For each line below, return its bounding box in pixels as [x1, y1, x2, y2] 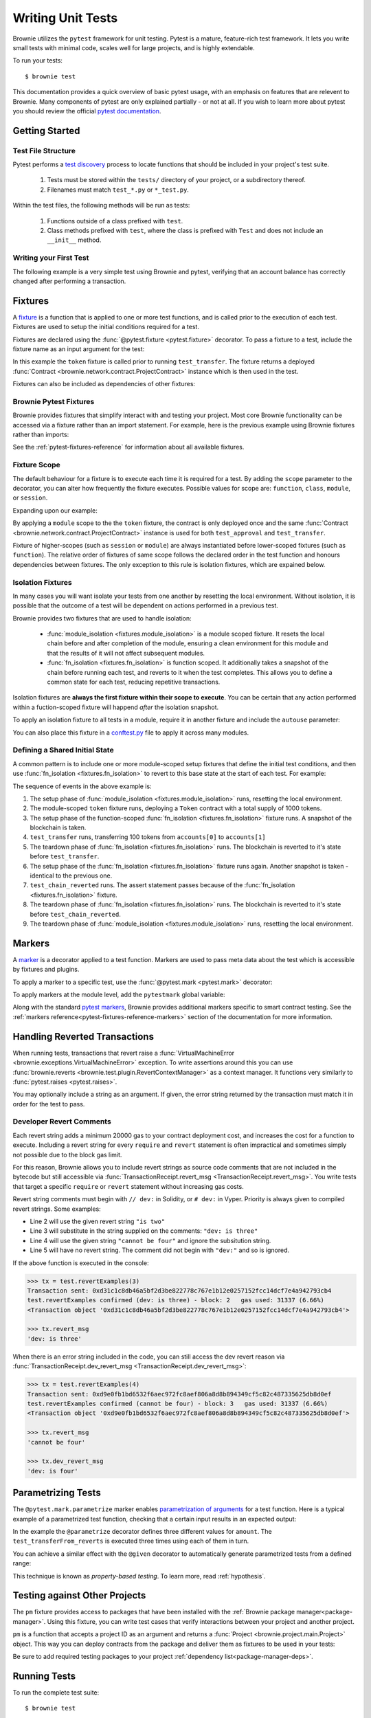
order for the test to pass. [12, 1100, 85, 1108]
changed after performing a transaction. [12, 277, 126, 285]
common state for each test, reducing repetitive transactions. [47, 678, 221, 687]
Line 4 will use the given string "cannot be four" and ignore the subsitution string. [30, 1236, 271, 1245]
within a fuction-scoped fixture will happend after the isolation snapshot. [12, 703, 219, 711]
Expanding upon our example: [12, 506, 98, 515]
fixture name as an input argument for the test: [12, 345, 145, 353]
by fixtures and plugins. [12, 966, 80, 974]
